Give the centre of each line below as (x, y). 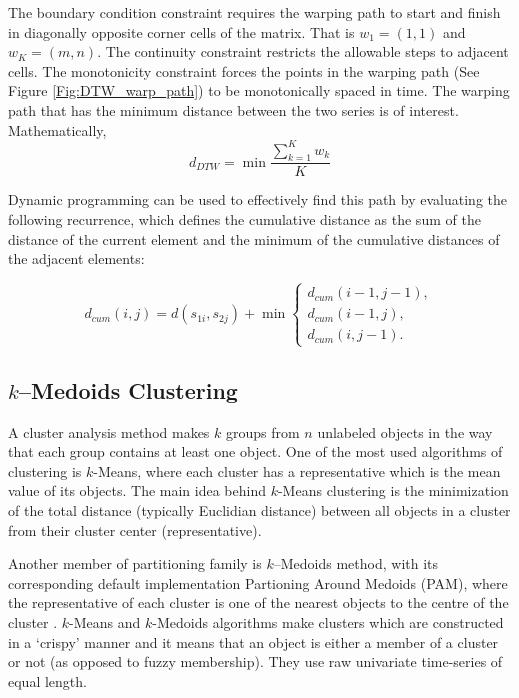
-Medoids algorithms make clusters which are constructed (328, 621)
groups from (263, 431)
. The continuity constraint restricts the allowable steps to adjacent (303, 51)
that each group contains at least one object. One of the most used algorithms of (255, 451)
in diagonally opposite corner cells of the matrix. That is (181, 31)
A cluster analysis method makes (109, 431)
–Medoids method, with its (356, 563)
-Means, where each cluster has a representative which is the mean (297, 470)
